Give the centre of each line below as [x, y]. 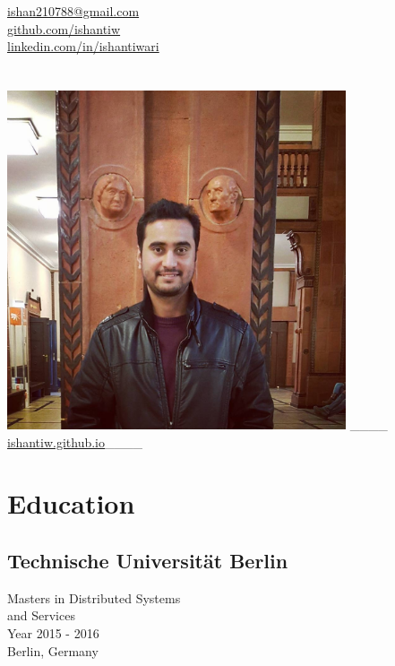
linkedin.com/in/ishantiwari [83, 46]
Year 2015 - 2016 [53, 632]
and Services [41, 615]
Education [71, 503]
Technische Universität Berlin [148, 560]
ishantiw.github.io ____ [75, 441]
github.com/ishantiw [64, 28]
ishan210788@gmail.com [73, 11]
